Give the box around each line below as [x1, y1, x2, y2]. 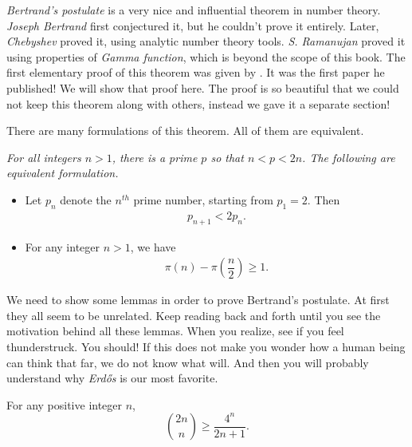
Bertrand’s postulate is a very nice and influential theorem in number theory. [6, 2, 381, 18]
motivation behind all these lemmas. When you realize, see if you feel [6, 322, 344, 339]
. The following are [302, 148, 395, 165]
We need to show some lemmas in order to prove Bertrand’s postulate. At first [6, 291, 390, 308]
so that [210, 148, 244, 165]
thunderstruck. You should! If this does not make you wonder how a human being [6, 338, 406, 354]
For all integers [6, 148, 81, 165]
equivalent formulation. [6, 164, 119, 181]
